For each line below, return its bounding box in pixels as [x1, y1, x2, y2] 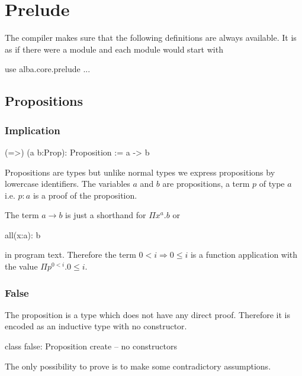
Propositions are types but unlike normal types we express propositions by [5, 166, 275, 178]
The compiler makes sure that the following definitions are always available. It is [5, 31, 297, 44]
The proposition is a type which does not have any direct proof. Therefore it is [5, 308, 290, 320]
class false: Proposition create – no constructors [5, 340, 177, 352]
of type [259, 177, 285, 190]
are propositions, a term [162, 177, 250, 190]
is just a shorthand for [65, 209, 146, 221]
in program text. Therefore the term [5, 248, 136, 261]
